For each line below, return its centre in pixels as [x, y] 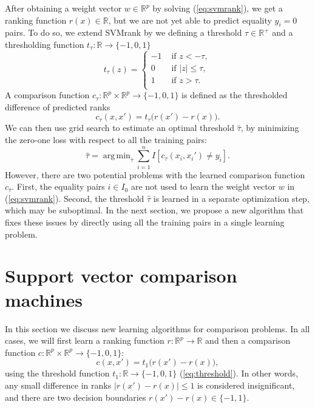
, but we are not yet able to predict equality [190, 20]
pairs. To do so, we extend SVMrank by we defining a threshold [124, 32]
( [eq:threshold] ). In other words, [239, 373]
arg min [117, 156]
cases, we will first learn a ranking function [85, 340]
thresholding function [45, 44]
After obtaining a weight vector [63, 8]
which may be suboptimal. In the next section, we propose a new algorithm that [154, 210]
